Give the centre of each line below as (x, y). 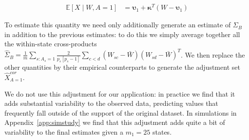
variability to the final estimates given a (64, 131)
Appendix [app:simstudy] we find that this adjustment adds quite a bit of (115, 122)
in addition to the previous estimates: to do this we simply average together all (122, 34)
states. (162, 131)
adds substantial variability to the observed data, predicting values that (111, 103)
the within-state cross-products (51, 44)
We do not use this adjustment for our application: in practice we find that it (120, 93)
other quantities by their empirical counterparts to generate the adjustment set (122, 67)
